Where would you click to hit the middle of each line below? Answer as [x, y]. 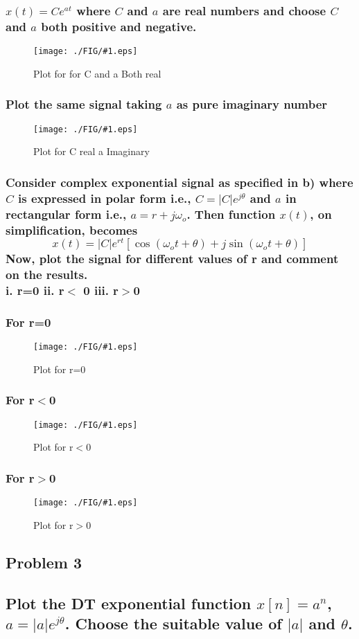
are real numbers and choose [244, 10]
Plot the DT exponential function [129, 603]
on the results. [47, 274]
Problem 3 [44, 562]
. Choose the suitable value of [173, 623]
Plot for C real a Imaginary [91, 151]
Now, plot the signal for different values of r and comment [172, 259]
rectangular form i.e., [66, 214]
